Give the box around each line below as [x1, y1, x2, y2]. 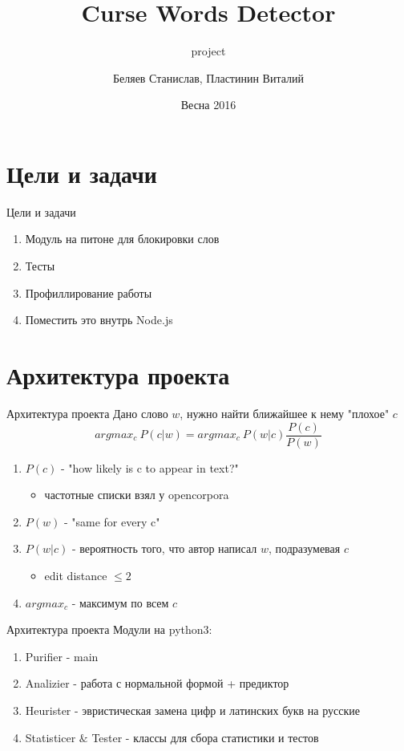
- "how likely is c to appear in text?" [60, 459, 239, 476]
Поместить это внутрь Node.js [25, 311, 173, 328]
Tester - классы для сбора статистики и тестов [91, 729, 319, 745]
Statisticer [25, 729, 76, 745]
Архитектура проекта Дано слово [6, 404, 168, 421]
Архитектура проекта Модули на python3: [6, 621, 212, 638]
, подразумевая [269, 540, 341, 557]
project [191, 43, 226, 59]
